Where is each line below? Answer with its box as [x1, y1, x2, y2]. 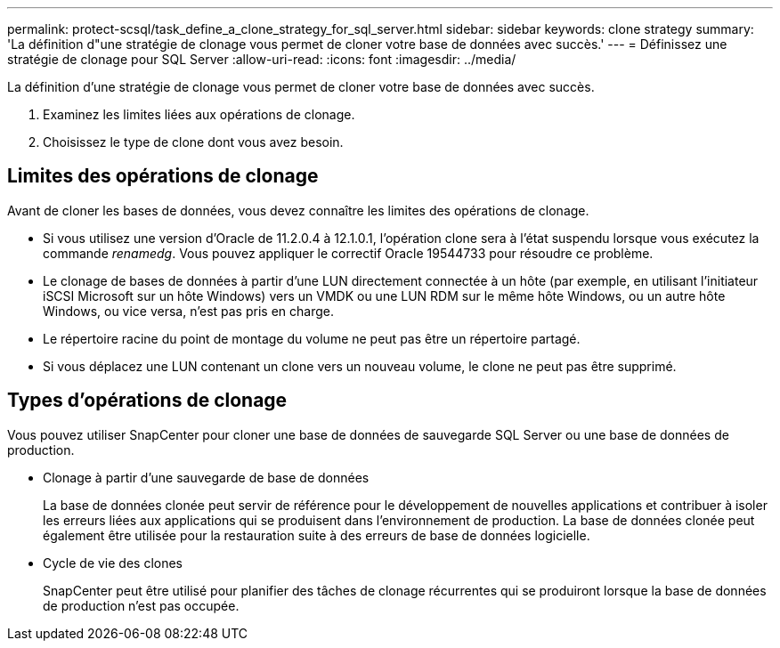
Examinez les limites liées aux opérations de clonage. [43, 107, 355, 122]
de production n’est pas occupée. [43, 597, 240, 613]
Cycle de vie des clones [43, 555, 183, 571]
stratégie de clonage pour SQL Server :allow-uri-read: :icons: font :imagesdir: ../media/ [7, 52, 516, 67]
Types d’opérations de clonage [7, 389, 288, 412]
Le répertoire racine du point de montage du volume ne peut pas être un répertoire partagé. [43, 330, 581, 346]
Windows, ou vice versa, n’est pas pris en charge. [43, 303, 334, 319]
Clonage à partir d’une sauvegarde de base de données [43, 469, 370, 485]
